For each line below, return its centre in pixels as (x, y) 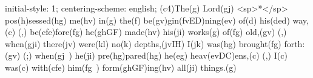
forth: (294, 43)
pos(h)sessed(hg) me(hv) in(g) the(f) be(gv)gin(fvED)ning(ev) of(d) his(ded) (147, 20)
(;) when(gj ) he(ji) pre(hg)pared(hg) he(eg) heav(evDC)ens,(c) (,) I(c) (155, 55)
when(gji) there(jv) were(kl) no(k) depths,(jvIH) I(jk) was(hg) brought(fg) (143, 43)
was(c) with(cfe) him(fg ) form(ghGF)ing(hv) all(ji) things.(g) (121, 67)
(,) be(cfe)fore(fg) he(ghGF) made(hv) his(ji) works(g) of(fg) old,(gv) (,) (152, 32)
